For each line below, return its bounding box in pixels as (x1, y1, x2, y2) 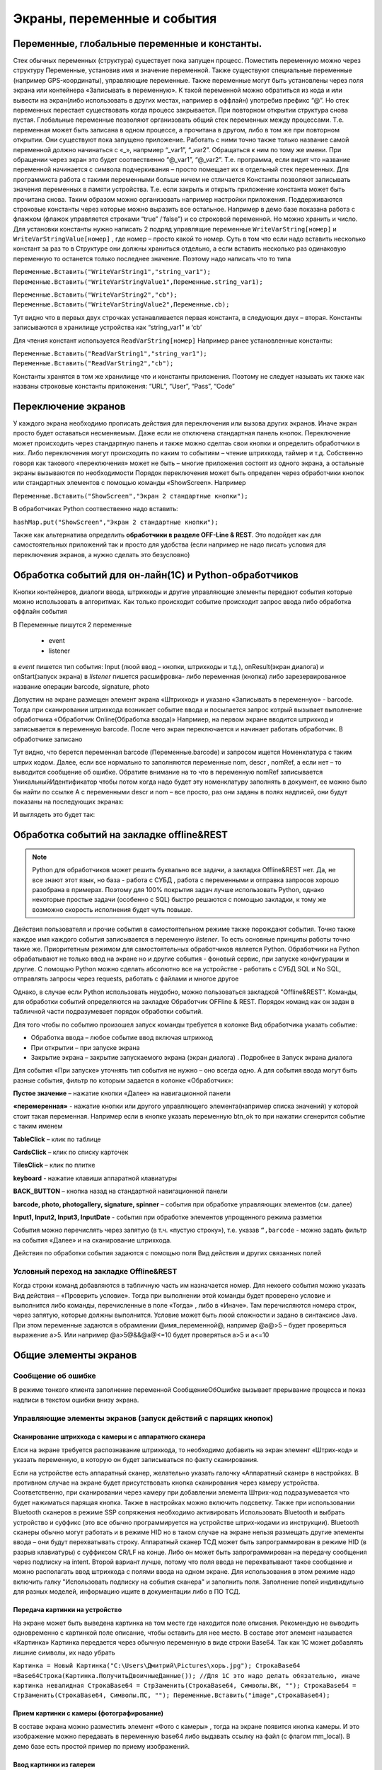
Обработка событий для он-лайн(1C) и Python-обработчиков (13, 569, 299, 581)
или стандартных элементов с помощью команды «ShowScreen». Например (13, 479, 246, 487)
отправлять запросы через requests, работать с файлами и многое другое (13, 974, 239, 983)
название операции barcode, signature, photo (13, 682, 150, 690)
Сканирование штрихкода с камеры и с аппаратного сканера (13, 1432, 206, 1441)
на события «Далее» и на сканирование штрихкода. (13, 1235, 173, 1244)
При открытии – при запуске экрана (30, 1043, 141, 1051)
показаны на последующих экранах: (13, 797, 124, 806)
